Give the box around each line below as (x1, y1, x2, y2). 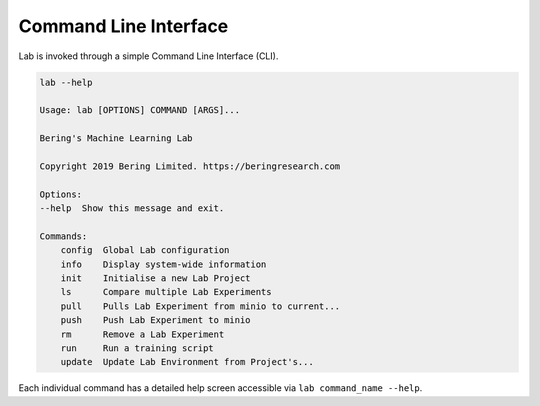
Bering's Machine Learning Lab (39, 133, 194, 144)
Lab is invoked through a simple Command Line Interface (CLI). (18, 50, 279, 62)
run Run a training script (60, 342, 214, 354)
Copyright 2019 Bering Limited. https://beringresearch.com (39, 160, 341, 172)
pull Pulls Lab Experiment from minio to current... (60, 300, 341, 312)
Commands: (39, 230, 88, 242)
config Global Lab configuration (60, 245, 230, 256)
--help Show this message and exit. (39, 203, 225, 214)
